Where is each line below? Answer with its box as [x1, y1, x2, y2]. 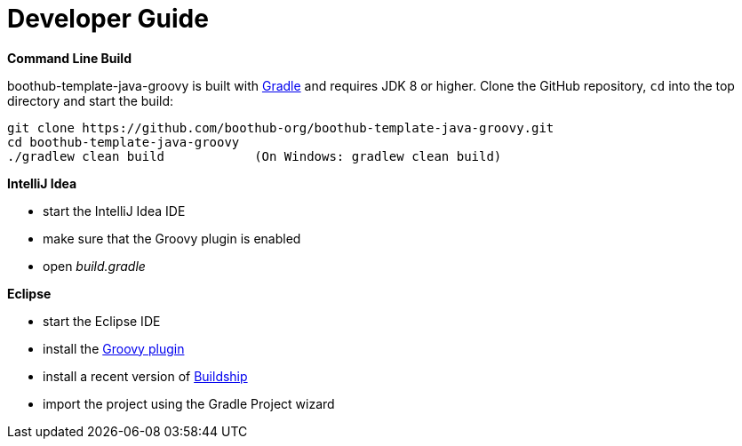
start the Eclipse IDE [43, 313, 161, 329]
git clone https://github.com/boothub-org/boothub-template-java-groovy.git [7, 120, 555, 135]
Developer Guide [7, 4, 209, 34]
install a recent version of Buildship [43, 368, 248, 384]
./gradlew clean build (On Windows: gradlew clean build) [7, 148, 502, 163]
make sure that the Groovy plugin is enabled [43, 230, 301, 246]
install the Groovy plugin [43, 340, 185, 356]
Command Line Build [7, 50, 132, 66]
